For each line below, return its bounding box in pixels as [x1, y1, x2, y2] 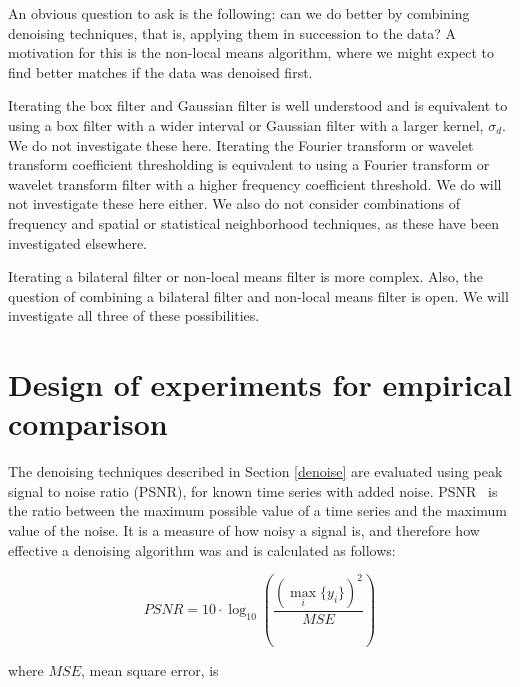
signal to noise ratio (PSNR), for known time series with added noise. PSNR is [8, 480, 498, 501]
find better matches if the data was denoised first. [8, 61, 313, 82]
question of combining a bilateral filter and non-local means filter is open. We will [8, 285, 509, 306]
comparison [8, 403, 168, 444]
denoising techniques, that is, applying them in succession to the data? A [8, 22, 457, 43]
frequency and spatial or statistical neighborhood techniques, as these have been [8, 212, 499, 233]
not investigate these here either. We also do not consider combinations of [8, 193, 460, 214]
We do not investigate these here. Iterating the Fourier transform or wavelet [8, 134, 474, 155]
